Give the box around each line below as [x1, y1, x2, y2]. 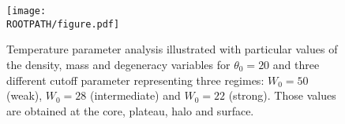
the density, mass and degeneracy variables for [6, 56, 231, 72]
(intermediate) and [90, 87, 181, 104]
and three [272, 56, 320, 72]
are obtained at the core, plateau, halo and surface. [6, 102, 254, 119]
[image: [6, 5, 47, 16]
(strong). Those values [228, 87, 336, 104]
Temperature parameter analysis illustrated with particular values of [6, 41, 338, 57]
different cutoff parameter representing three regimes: [6, 71, 264, 88]
